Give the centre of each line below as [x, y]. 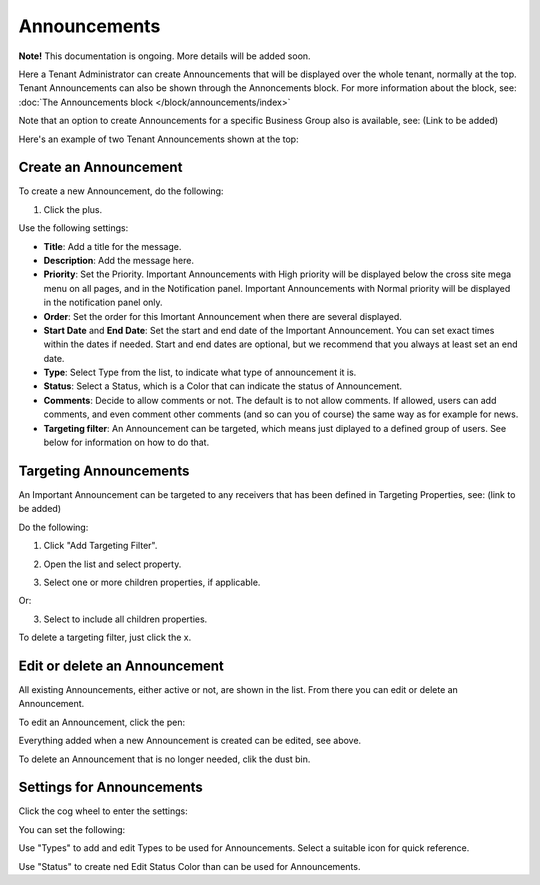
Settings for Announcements [111, 787]
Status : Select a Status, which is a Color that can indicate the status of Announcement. [223, 386]
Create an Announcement [100, 167]
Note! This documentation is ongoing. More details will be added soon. [164, 56]
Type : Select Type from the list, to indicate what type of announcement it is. [200, 372]
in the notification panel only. [103, 302]
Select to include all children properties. [125, 619]
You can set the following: [72, 829]
